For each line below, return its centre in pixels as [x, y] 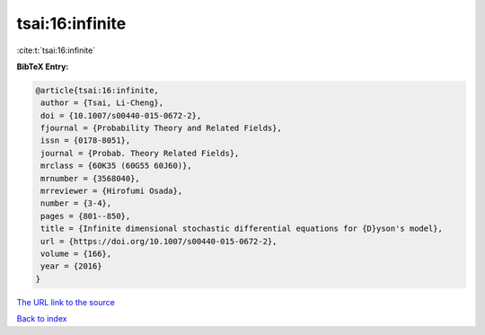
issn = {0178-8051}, [86, 141]
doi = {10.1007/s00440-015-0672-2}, [121, 115]
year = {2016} [71, 266]
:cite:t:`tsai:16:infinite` [56, 50]
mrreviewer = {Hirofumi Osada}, [112, 191]
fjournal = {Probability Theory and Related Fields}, [161, 128]
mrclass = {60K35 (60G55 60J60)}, [116, 166]
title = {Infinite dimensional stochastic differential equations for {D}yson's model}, [242, 229]
